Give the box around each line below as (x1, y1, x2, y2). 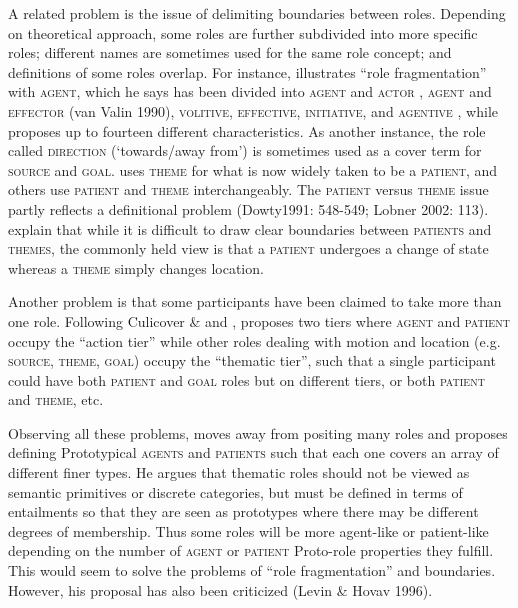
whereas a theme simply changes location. (8, 257, 264, 278)
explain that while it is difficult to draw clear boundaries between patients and (8, 218, 492, 239)
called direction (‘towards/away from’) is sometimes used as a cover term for (8, 140, 482, 161)
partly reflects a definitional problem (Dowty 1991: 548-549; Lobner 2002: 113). (8, 198, 489, 219)
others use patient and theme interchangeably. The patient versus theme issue (8, 179, 489, 200)
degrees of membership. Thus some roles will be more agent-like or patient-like (8, 520, 489, 541)
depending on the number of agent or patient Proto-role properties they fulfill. (8, 540, 494, 561)
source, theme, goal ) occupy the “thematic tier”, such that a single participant (8, 350, 496, 371)
